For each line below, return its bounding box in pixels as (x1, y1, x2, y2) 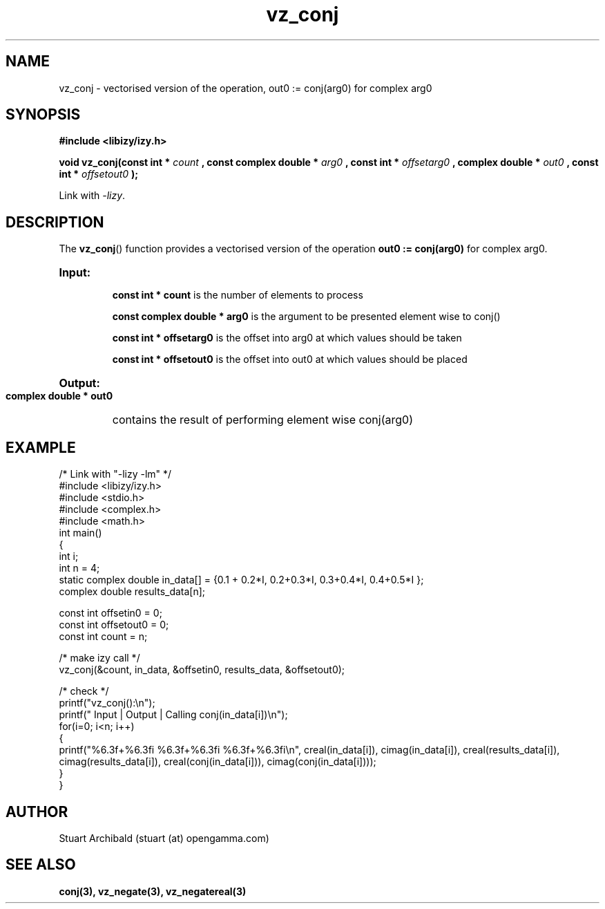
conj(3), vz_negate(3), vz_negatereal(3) (59, 885, 247, 897)
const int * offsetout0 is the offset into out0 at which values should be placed (112, 353, 468, 366)
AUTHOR (6, 803, 68, 821)
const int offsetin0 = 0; (59, 607, 162, 619)
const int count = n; (59, 630, 148, 643)
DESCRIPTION (6, 213, 104, 231)
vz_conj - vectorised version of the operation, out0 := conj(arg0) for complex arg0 (59, 82, 432, 94)
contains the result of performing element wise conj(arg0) (112, 413, 413, 427)
